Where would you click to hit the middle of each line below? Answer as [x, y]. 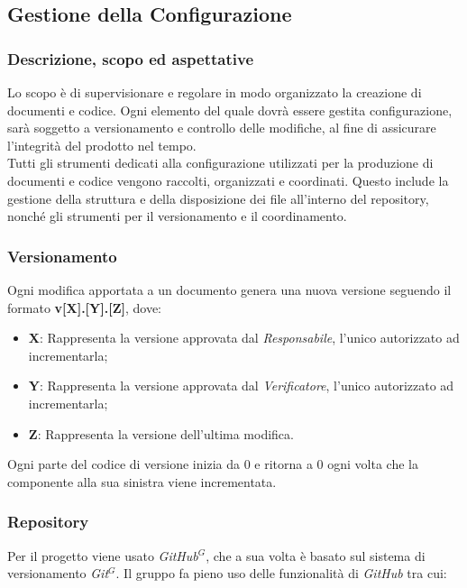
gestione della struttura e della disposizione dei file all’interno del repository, [218, 198]
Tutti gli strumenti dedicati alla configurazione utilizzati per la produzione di [220, 163]
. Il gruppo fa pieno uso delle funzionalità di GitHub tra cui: [281, 573]
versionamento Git [58, 573]
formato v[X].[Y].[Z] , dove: [85, 307]
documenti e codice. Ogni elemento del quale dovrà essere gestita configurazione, [230, 110]
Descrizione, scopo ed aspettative [131, 58]
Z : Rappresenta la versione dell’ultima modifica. [161, 433]
